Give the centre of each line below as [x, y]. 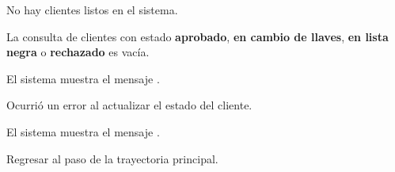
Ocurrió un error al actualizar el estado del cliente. [129, 105]
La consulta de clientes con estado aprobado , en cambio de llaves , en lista [197, 36]
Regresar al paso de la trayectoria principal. [112, 158]
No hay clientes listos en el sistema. [92, 10]
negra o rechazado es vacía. [78, 52]
